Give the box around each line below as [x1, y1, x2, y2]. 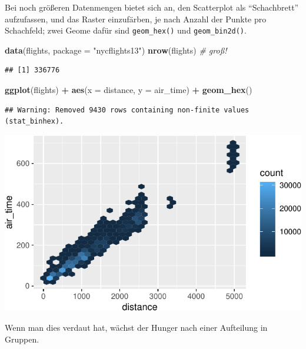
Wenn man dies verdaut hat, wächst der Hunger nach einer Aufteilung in [5, 321, 268, 334]
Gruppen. [5, 333, 39, 345]
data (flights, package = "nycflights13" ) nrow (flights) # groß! [5, 44, 227, 56]
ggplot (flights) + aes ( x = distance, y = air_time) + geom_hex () [5, 84, 252, 96]
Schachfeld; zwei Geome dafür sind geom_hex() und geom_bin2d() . [5, 24, 247, 36]
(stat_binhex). [5, 117, 64, 126]
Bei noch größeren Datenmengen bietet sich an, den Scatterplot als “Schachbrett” [5, 1, 299, 13]
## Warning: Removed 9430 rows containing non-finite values [5, 105, 250, 114]
